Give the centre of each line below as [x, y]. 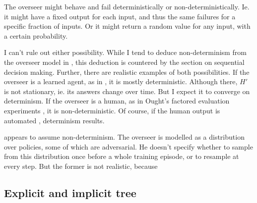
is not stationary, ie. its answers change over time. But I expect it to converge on [127, 91]
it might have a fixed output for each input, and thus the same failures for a [120, 16]
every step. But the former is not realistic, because [81, 166]
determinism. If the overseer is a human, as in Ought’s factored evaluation [117, 101]
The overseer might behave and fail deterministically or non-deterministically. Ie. [127, 6]
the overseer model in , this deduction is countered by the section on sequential [124, 62]
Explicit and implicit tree [70, 192]
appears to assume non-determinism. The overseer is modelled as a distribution [124, 137]
